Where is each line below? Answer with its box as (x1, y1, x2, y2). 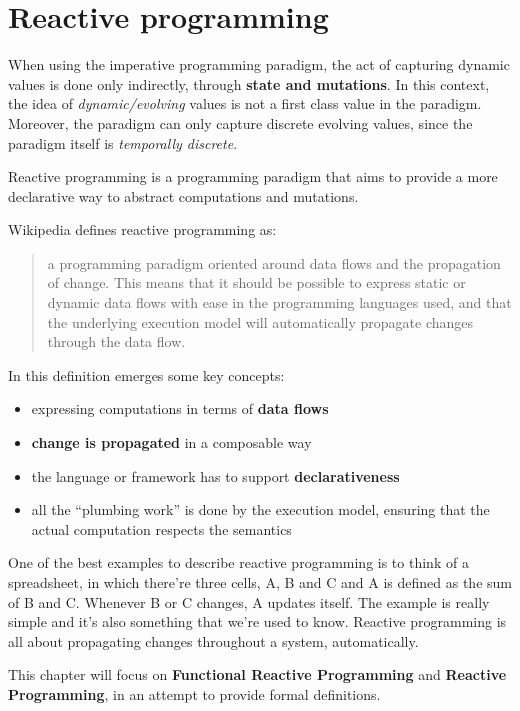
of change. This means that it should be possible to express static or (47, 272, 466, 293)
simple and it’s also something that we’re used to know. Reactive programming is (8, 611, 507, 632)
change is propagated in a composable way (31, 432, 312, 453)
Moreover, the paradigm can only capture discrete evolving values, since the (8, 112, 473, 133)
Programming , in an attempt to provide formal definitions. (8, 683, 381, 704)
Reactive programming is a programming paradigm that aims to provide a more (8, 166, 498, 187)
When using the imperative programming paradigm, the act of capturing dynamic (8, 54, 510, 75)
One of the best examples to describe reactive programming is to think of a (8, 552, 469, 573)
